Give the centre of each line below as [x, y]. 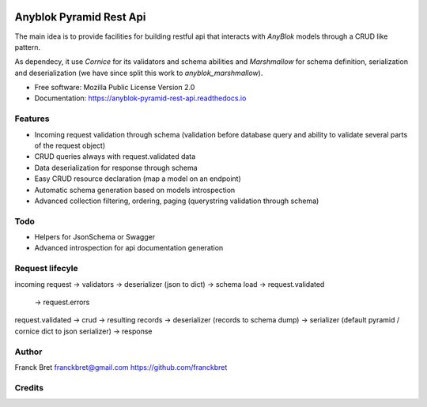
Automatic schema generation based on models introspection [135, 190]
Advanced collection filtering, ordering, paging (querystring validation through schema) [177, 201]
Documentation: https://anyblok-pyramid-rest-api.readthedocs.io [140, 98]
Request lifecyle [46, 269]
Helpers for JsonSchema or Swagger [95, 237]
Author [28, 352]
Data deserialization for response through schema [116, 168]
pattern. [28, 47]
